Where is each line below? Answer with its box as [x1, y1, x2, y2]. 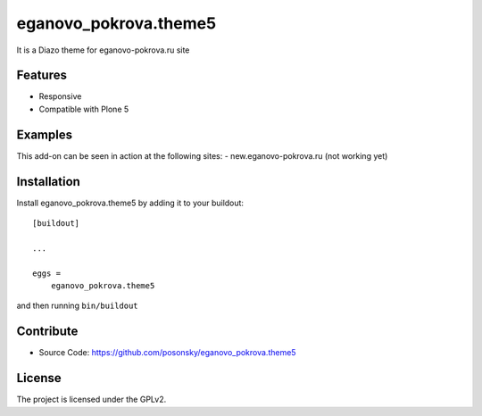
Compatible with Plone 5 [38, 104, 129, 114]
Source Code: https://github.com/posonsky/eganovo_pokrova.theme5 [38, 347, 296, 358]
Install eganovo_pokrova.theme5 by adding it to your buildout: [16, 197, 245, 208]
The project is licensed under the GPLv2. [16, 394, 167, 405]
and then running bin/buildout [16, 300, 138, 312]
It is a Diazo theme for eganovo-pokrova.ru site [16, 45, 190, 55]
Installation [16, 174, 80, 189]
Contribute [16, 324, 79, 339]
